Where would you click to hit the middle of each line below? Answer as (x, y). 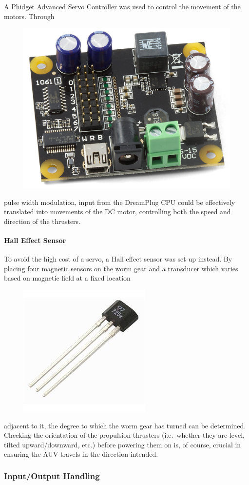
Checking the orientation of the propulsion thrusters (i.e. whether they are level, (124, 435)
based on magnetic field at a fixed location (67, 278)
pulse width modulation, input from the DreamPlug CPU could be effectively (120, 202)
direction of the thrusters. (42, 221)
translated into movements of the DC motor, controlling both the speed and (117, 212)
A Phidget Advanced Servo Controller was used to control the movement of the (122, 6)
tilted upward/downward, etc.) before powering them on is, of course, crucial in (123, 444)
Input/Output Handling (52, 475)
